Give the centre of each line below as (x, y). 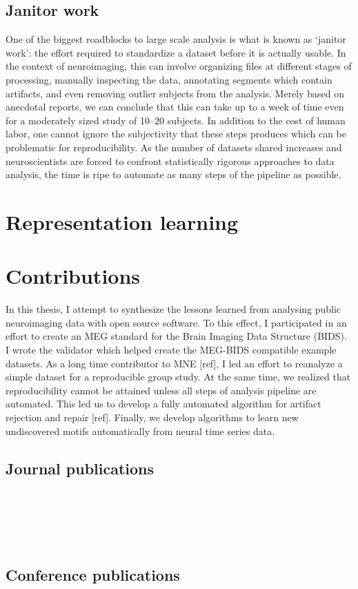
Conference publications (93, 575)
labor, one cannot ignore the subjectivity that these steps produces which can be (176, 134)
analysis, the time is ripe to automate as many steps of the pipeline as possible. (173, 174)
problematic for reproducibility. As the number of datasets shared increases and (174, 147)
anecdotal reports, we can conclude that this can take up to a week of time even (175, 107)
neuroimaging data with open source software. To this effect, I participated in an (176, 322)
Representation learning (122, 221)
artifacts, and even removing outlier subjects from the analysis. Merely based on (175, 93)
